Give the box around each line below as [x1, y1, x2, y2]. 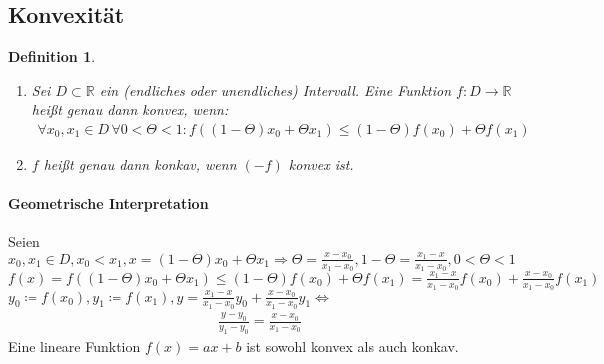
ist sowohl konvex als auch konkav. [246, 335, 459, 356]
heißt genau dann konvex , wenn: [31, 99, 229, 120]
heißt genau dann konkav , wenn [43, 154, 237, 175]
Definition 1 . [8, 46, 96, 67]
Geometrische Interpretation [8, 193, 209, 214]
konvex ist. [288, 154, 354, 175]
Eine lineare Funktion [8, 335, 141, 356]
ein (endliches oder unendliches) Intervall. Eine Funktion [99, 79, 452, 100]
